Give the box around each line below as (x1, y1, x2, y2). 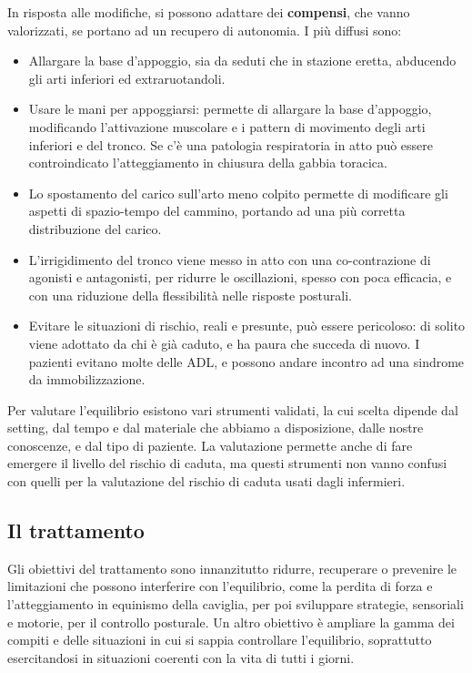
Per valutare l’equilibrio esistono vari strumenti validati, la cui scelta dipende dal (7, 400, 458, 419)
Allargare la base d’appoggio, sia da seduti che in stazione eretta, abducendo (28, 51, 457, 70)
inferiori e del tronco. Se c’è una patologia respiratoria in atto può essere (28, 135, 434, 154)
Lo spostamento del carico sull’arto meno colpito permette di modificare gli (28, 183, 448, 202)
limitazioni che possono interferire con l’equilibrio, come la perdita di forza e (7, 576, 433, 596)
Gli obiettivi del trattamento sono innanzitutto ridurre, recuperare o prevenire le (7, 558, 457, 577)
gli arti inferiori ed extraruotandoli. (28, 68, 226, 87)
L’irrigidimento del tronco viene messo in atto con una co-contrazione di (28, 250, 431, 269)
